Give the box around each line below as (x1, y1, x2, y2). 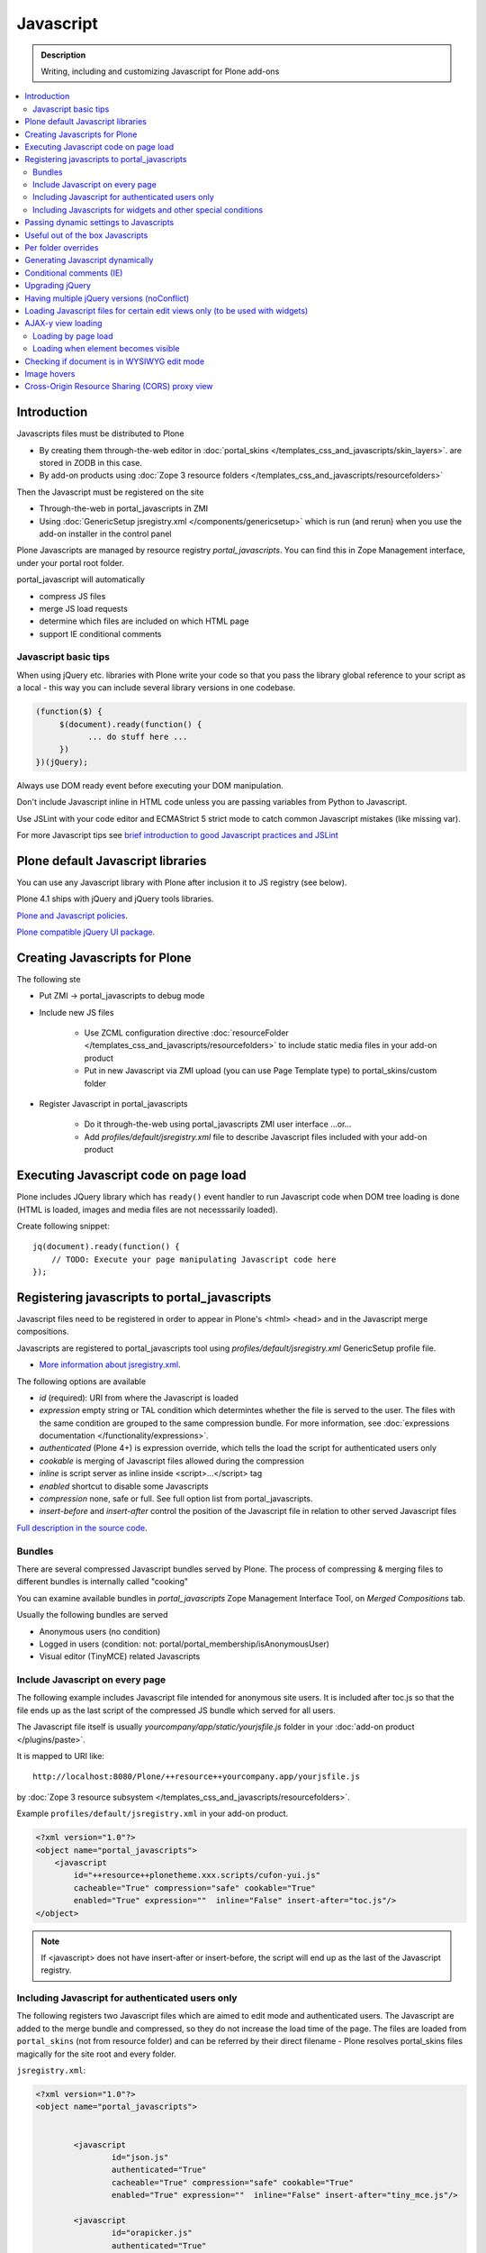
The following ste (16, 973, 81, 984)
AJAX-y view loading (24, 318, 103, 329)
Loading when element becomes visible (32, 343, 180, 354)
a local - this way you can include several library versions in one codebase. (16, 682, 296, 693)
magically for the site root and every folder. (16, 2048, 177, 2059)
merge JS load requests (39, 603, 128, 614)
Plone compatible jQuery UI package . (16, 926, 156, 937)
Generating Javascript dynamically (24, 255, 154, 266)
